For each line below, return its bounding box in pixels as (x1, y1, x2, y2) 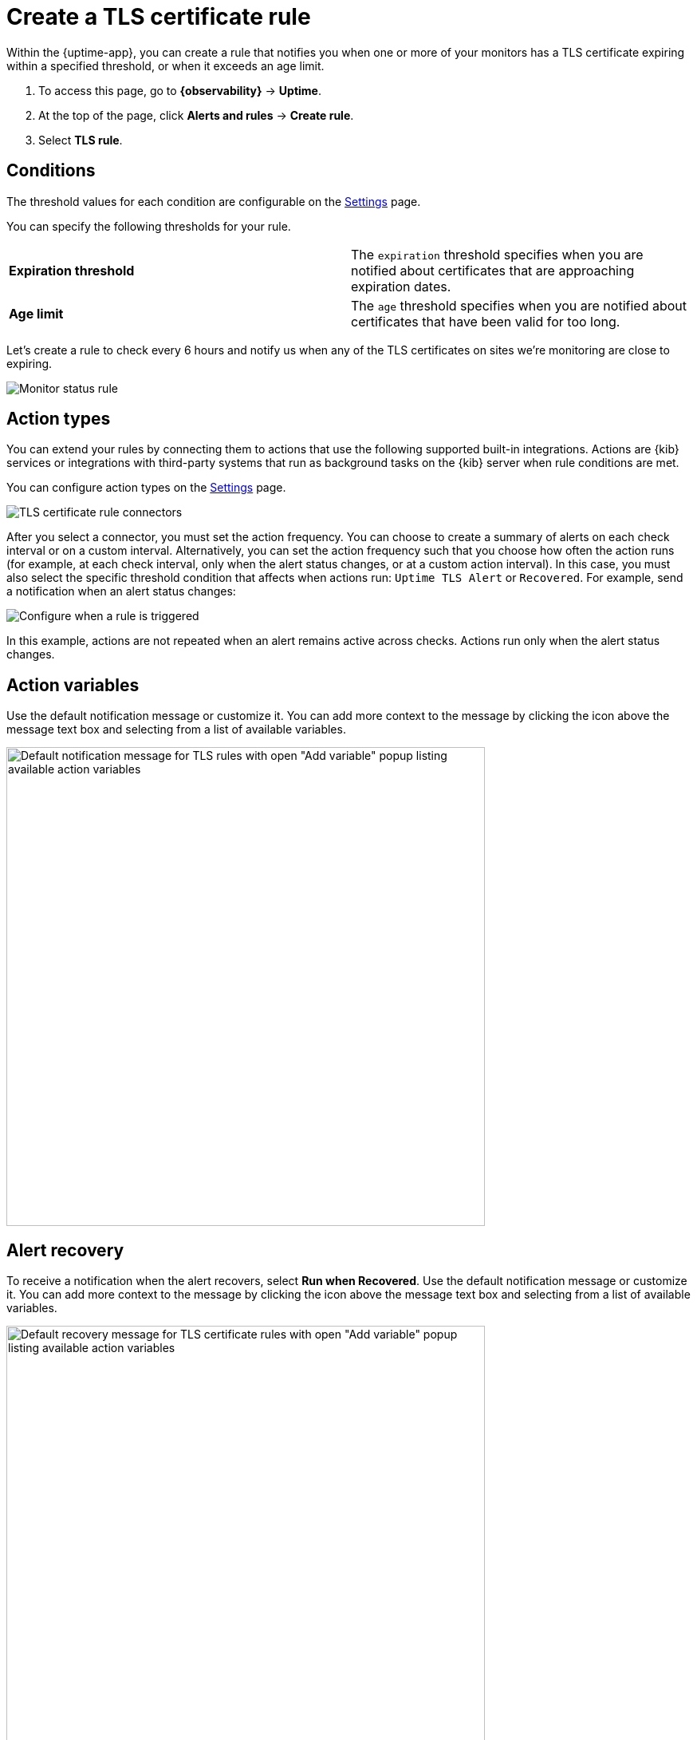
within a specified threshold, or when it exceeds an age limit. (6, 58, 325, 73)
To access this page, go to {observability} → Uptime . (38, 83, 321, 97)
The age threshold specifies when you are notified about (351, 297, 687, 314)
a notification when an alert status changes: (6, 584, 236, 599)
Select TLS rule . (38, 132, 123, 147)
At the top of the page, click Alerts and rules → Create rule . (38, 108, 354, 122)
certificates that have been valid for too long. (351, 313, 620, 330)
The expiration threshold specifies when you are (351, 246, 644, 263)
